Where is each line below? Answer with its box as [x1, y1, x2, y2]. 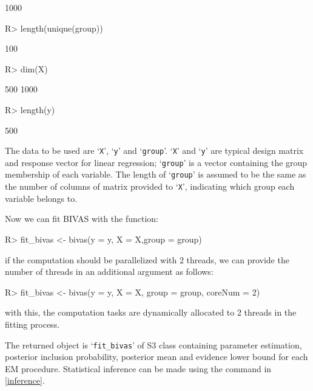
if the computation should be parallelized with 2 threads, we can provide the [5, 253, 289, 266]
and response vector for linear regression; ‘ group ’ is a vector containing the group [5, 156, 308, 168]
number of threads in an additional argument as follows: [5, 265, 214, 278]
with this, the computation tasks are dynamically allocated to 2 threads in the [5, 306, 297, 319]
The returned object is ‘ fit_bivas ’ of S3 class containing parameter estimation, [5, 338, 302, 351]
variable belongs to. [5, 192, 78, 204]
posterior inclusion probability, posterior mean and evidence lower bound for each [5, 350, 308, 363]
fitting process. [5, 317, 60, 330]
